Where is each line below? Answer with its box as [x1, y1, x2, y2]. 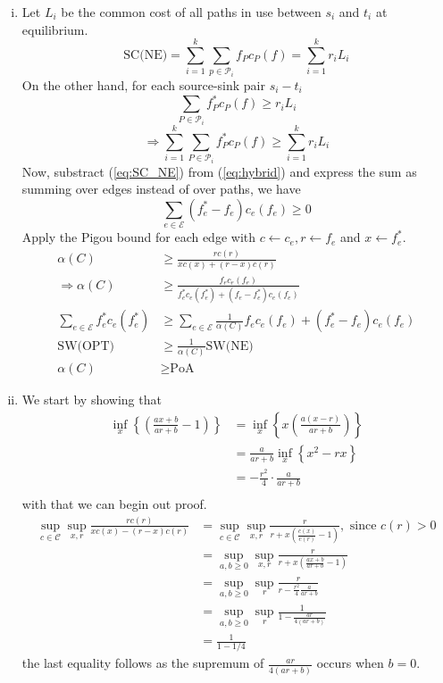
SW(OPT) [57, 339, 114, 353]
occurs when [316, 654, 384, 672]
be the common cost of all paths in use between [61, 3, 322, 21]
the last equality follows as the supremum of [21, 654, 264, 672]
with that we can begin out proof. [21, 494, 207, 512]
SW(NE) [205, 339, 254, 353]
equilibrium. [21, 20, 88, 38]
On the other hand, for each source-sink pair [21, 75, 265, 94]
